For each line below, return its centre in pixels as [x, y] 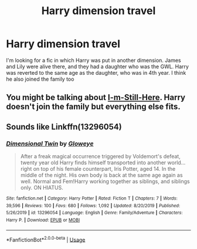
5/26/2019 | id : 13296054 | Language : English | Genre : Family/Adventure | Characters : [94, 213]
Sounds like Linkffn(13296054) [64, 127]
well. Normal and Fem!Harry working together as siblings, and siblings [105, 181]
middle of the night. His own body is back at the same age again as [101, 175]
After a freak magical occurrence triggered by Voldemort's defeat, [100, 157]
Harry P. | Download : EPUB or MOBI [43, 220]
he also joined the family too [40, 79]
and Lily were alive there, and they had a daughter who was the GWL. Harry [98, 67]
